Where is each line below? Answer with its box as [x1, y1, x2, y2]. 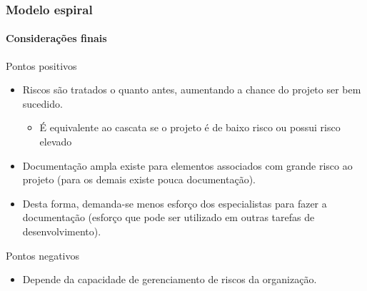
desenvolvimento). [22, 223, 101, 238]
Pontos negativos [6, 247, 80, 262]
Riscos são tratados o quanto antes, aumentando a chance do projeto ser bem [22, 82, 361, 97]
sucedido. [22, 96, 63, 111]
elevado [39, 134, 72, 149]
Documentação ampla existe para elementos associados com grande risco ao [22, 158, 353, 173]
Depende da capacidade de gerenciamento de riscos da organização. [22, 272, 317, 287]
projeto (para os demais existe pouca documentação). [22, 172, 256, 187]
